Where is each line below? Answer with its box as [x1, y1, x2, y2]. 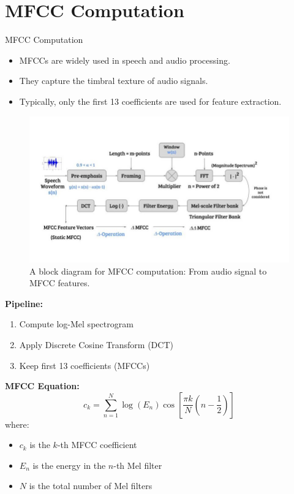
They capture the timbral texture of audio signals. [19, 74, 208, 87]
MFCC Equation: [5, 379, 80, 392]
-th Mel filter [113, 458, 162, 471]
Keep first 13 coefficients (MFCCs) [19, 359, 150, 371]
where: [5, 417, 29, 430]
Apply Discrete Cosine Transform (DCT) [19, 338, 173, 351]
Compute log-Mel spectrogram [19, 317, 134, 330]
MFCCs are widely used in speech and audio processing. [19, 53, 230, 66]
